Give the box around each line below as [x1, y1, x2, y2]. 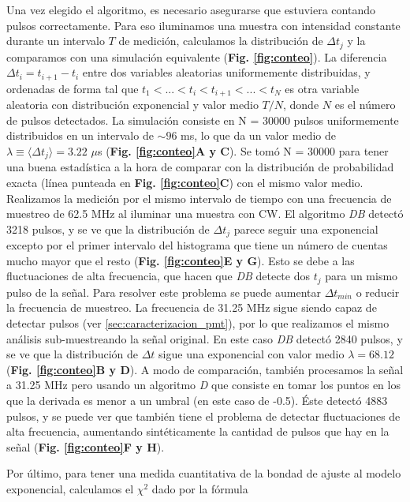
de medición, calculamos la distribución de [118, 32, 323, 49]
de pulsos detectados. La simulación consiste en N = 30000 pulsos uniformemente [6, 111, 399, 128]
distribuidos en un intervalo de [6, 127, 154, 144]
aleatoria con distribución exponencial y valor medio [6, 96, 259, 113]
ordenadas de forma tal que [6, 80, 139, 96]
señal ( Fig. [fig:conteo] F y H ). [6, 438, 165, 455]
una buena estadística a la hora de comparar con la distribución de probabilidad [6, 159, 394, 175]
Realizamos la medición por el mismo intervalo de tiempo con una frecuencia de [6, 189, 392, 206]
